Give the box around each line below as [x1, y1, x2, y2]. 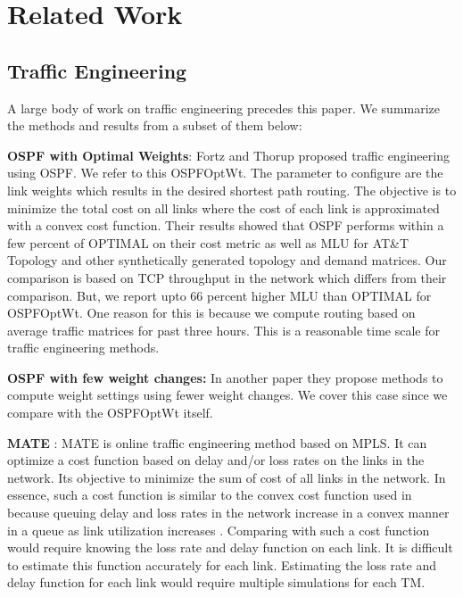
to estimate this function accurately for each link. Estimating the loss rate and [7, 555, 436, 574]
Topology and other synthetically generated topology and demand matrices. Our [7, 251, 447, 269]
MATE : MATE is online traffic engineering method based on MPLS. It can [7, 433, 427, 452]
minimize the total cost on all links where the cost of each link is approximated [7, 198, 440, 217]
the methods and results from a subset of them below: [7, 116, 302, 135]
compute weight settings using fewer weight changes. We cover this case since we [7, 386, 448, 404]
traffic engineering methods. [7, 338, 160, 357]
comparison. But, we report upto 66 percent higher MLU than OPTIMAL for [7, 286, 432, 304]
